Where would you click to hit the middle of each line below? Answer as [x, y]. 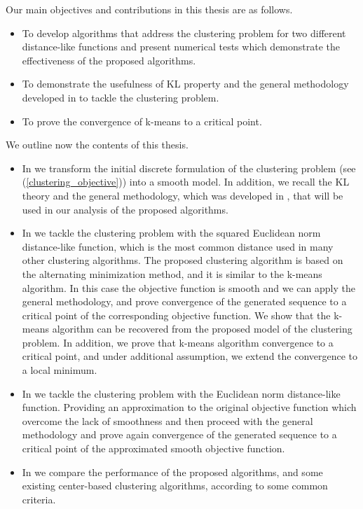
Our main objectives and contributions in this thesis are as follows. [149, 9]
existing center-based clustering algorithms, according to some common [175, 486]
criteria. [39, 499]
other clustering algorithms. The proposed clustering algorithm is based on [183, 260]
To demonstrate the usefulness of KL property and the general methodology [185, 84]
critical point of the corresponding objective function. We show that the [176, 315]
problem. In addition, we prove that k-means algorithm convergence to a [178, 342]
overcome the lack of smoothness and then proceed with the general [167, 420]
